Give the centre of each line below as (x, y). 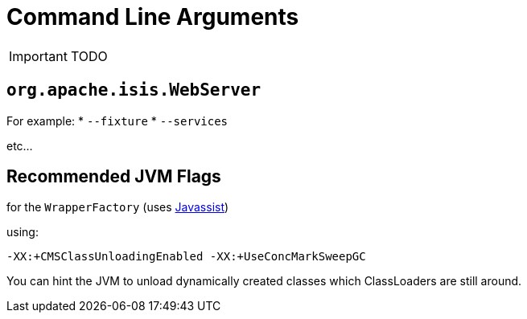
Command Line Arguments (153, 17)
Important (38, 56)
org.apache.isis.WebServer (134, 90)
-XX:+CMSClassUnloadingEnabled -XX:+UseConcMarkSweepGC (186, 257)
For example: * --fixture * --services (117, 121)
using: (23, 232)
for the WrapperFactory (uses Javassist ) (118, 207)
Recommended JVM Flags (114, 177)
